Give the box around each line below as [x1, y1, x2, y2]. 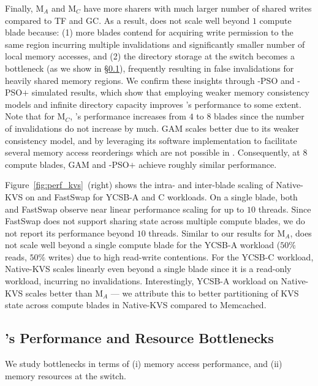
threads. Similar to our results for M [148, 226, 286, 239]
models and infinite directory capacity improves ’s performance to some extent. [5, 97, 301, 110]
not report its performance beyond [5, 226, 135, 239]
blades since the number [214, 110, 305, 123]
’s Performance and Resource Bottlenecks [5, 328, 274, 347]
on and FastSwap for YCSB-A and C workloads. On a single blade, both [25, 190, 298, 203]
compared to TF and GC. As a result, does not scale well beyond [5, 13, 250, 26]
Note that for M [5, 110, 66, 123]
